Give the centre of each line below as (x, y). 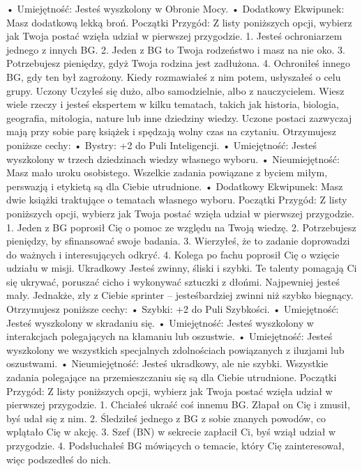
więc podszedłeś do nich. (59, 459)
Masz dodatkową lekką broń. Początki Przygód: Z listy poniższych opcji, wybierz (179, 22)
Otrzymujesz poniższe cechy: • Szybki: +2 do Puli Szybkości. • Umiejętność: (173, 309)
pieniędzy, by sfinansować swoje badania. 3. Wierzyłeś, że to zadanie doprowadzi (178, 241)
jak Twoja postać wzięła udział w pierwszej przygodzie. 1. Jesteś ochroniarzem (174, 36)
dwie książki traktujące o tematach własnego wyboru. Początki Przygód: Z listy (177, 200)
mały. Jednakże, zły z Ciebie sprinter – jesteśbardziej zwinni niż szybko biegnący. (180, 295)
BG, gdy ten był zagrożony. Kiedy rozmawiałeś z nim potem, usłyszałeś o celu (174, 76)
